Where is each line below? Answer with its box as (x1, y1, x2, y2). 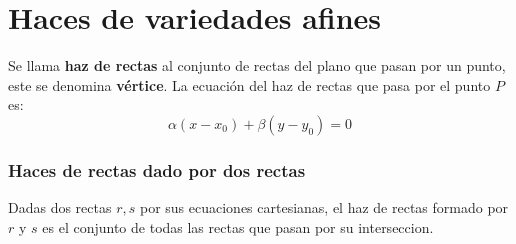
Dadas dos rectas (8, 197, 112, 218)
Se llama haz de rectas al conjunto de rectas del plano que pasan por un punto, (8, 55, 506, 76)
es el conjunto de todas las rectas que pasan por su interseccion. (42, 216, 434, 237)
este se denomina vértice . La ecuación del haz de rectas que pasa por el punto (8, 74, 491, 95)
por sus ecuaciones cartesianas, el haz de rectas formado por (139, 197, 509, 218)
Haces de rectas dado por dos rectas (8, 157, 306, 182)
